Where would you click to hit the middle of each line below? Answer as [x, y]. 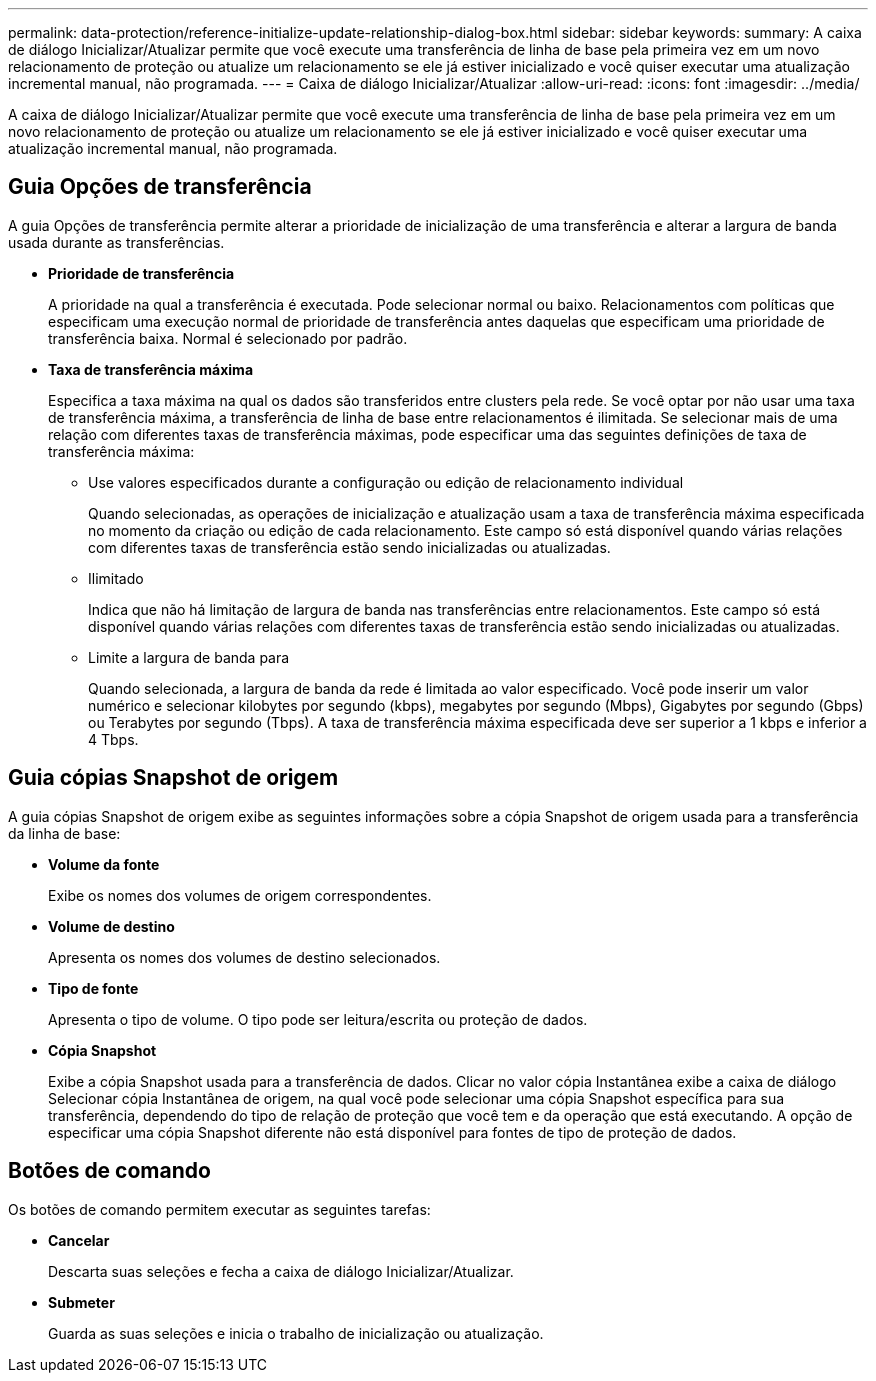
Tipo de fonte [93, 988]
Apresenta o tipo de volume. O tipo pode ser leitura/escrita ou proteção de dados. [318, 1019]
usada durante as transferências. [116, 242]
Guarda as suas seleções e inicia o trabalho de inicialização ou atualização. [296, 1333]
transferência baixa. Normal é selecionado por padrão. [228, 338]
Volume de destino [111, 926]
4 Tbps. [113, 739]
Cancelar [79, 1240]
